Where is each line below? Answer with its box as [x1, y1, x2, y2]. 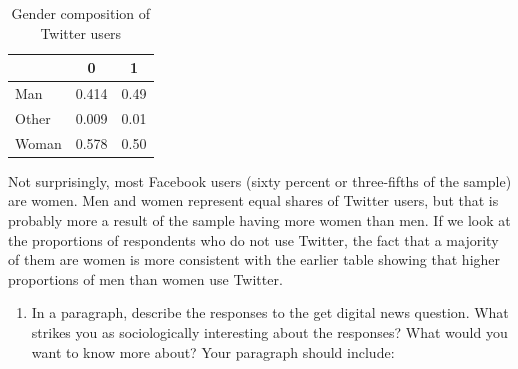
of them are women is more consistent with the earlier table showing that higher [8, 249, 501, 270]
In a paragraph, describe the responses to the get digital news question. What [31, 302, 509, 323]
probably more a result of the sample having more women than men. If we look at [8, 210, 511, 230]
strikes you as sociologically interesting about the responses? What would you [31, 321, 508, 342]
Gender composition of [11, 3, 151, 23]
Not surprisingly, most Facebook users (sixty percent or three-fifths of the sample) [8, 170, 512, 191]
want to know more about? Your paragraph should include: [31, 341, 395, 362]
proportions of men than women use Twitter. [8, 268, 283, 289]
